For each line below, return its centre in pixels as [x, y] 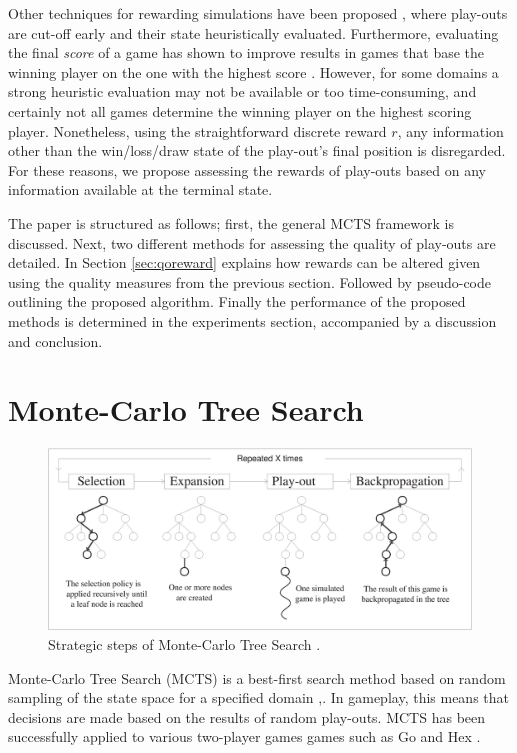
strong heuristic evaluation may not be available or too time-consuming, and [242, 91]
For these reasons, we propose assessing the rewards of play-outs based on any [247, 169]
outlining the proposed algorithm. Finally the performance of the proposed [237, 301]
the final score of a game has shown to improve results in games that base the [246, 52]
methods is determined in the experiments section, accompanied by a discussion [252, 320]
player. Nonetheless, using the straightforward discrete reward [197, 130]
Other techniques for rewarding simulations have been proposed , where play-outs [258, 13]
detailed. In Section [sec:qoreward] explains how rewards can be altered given [244, 262]
